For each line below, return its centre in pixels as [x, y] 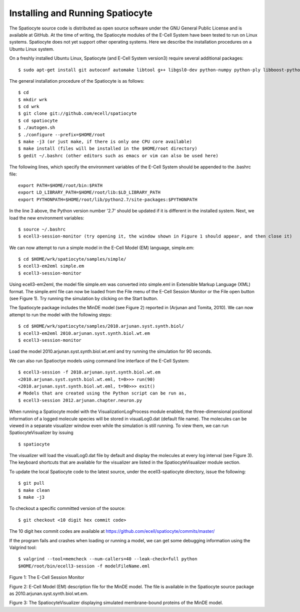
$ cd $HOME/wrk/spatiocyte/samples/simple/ [72, 259]
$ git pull [31, 483]
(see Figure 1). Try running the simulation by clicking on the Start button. [84, 299]
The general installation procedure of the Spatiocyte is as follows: [77, 81]
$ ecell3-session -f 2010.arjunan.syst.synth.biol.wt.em [89, 372]
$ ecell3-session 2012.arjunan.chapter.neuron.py [80, 400]
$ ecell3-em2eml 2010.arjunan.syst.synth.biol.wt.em [84, 333]
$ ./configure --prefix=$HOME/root [62, 135]
